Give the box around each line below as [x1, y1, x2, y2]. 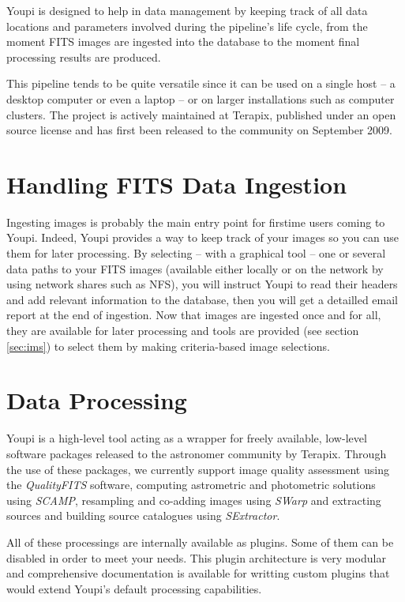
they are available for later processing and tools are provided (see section [6, 322, 359, 339]
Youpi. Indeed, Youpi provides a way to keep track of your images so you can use [6, 229, 399, 246]
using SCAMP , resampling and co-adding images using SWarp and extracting [6, 491, 381, 508]
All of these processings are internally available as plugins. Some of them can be [6, 533, 394, 550]
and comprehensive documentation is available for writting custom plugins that [6, 565, 390, 581]
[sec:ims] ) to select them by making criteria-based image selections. [6, 337, 330, 354]
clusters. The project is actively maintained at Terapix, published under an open [6, 106, 396, 122]
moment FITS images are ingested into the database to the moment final [6, 33, 360, 50]
